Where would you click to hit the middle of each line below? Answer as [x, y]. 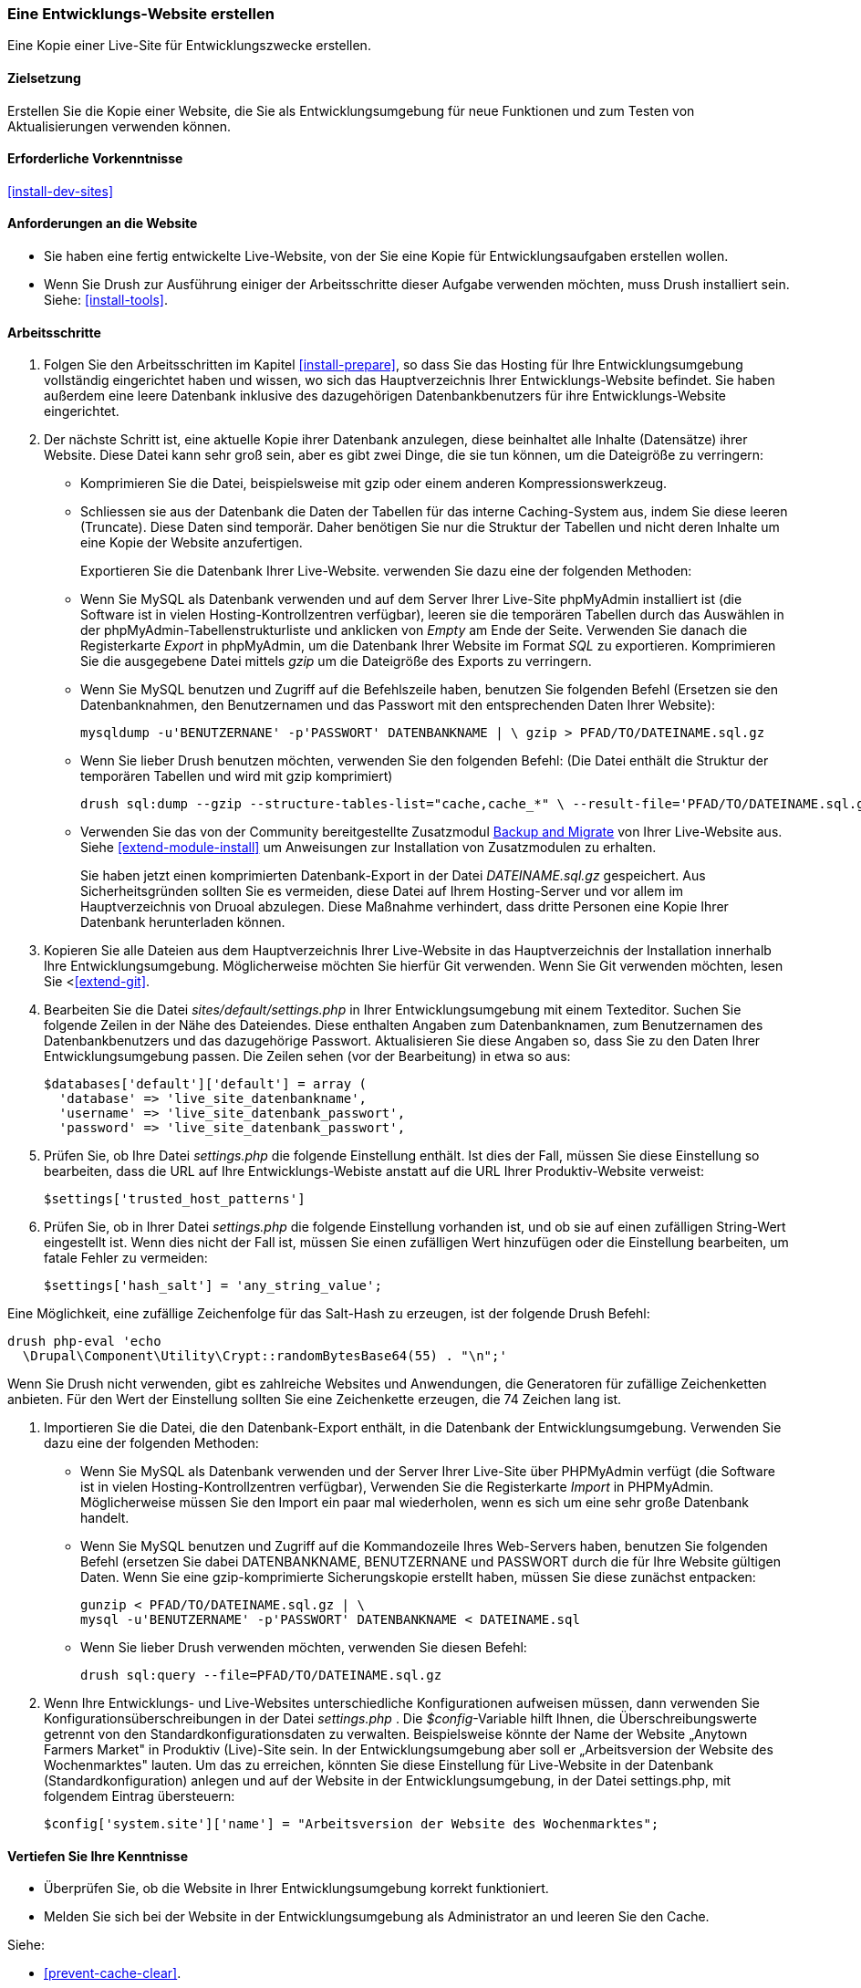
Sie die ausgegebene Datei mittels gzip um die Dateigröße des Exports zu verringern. [336, 661]
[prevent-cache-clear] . [113, 1973]
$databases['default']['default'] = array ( [206, 1084]
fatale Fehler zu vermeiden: [126, 1258]
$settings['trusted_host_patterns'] [175, 1199]
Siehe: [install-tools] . [106, 300]
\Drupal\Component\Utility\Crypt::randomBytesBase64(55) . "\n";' [265, 1356]
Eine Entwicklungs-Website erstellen [141, 14]
